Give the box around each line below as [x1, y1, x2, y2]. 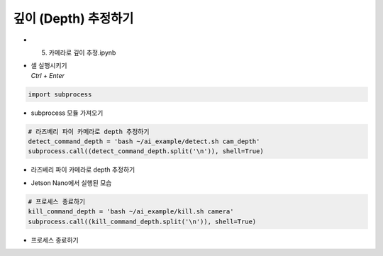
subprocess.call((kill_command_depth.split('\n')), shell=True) [28, 217, 257, 226]
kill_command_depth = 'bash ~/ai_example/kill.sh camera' [28, 208, 234, 216]
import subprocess [28, 90, 92, 99]
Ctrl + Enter [30, 71, 65, 79]
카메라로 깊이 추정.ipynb [48, 48, 116, 57]
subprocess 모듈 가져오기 [30, 108, 104, 117]
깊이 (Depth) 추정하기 [13, 11, 134, 26]
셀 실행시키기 [30, 61, 67, 70]
